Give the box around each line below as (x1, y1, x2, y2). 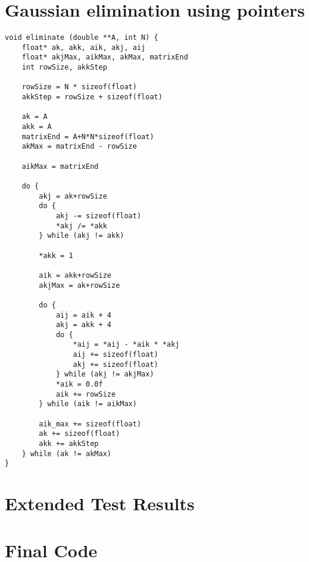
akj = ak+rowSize (39, 191, 107, 200)
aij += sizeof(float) (73, 350, 158, 359)
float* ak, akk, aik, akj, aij (21, 43, 146, 52)
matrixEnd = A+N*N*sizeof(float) (21, 132, 154, 141)
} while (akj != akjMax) (55, 370, 154, 379)
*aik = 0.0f (55, 380, 103, 389)
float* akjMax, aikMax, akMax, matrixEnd (21, 53, 188, 62)
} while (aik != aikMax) (39, 400, 137, 409)
